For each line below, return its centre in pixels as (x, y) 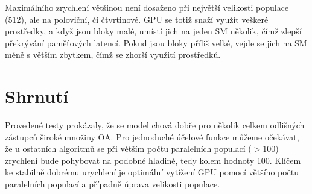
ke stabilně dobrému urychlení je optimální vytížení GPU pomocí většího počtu (152, 172)
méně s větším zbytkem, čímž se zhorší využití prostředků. (113, 55)
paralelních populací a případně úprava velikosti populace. (113, 184)
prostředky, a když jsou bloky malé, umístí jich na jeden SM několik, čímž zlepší (153, 31)
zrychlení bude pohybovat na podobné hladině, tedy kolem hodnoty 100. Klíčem (153, 160)
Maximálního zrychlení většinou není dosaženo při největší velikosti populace (147, 7)
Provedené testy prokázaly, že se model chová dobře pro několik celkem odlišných (155, 125)
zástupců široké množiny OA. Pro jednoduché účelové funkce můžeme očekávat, (152, 136)
